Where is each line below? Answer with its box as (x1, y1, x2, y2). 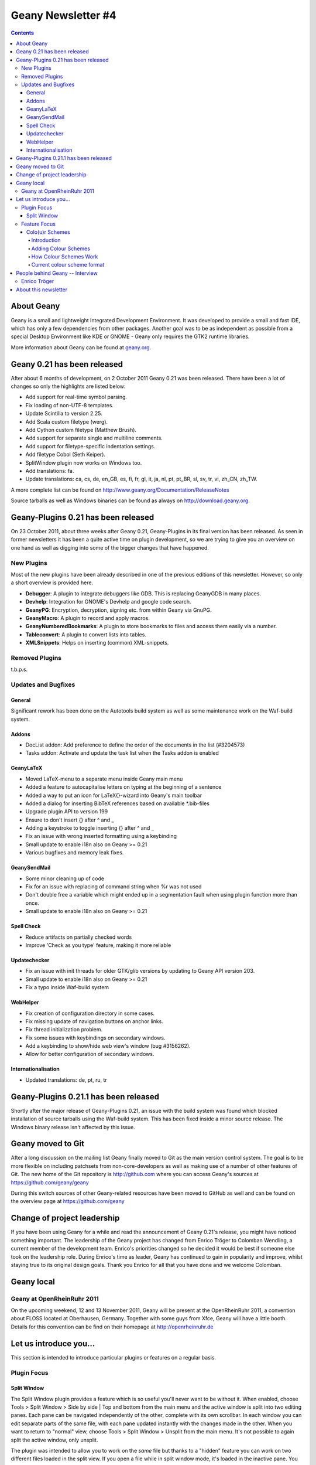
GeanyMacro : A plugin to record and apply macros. (25, 614, 150, 621)
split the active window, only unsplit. (11, 1436, 98, 1443)
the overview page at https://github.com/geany (11, 1198, 125, 1205)
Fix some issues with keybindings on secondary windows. (25, 1034, 166, 1041)
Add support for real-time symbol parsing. (25, 393, 128, 401)
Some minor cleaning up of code (25, 875, 105, 882)
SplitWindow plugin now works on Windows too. (25, 459, 142, 466)
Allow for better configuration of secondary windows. (25, 1051, 154, 1058)
